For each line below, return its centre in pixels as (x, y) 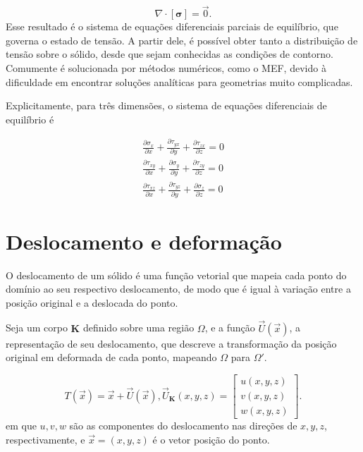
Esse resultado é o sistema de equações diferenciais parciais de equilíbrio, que (172, 26)
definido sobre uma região (139, 328)
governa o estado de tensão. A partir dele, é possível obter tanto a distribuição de (182, 40)
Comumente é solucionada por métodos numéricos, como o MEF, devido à (166, 68)
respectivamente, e (45, 439)
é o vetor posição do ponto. (211, 439)
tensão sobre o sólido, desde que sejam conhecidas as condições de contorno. (170, 54)
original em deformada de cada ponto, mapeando (111, 357)
